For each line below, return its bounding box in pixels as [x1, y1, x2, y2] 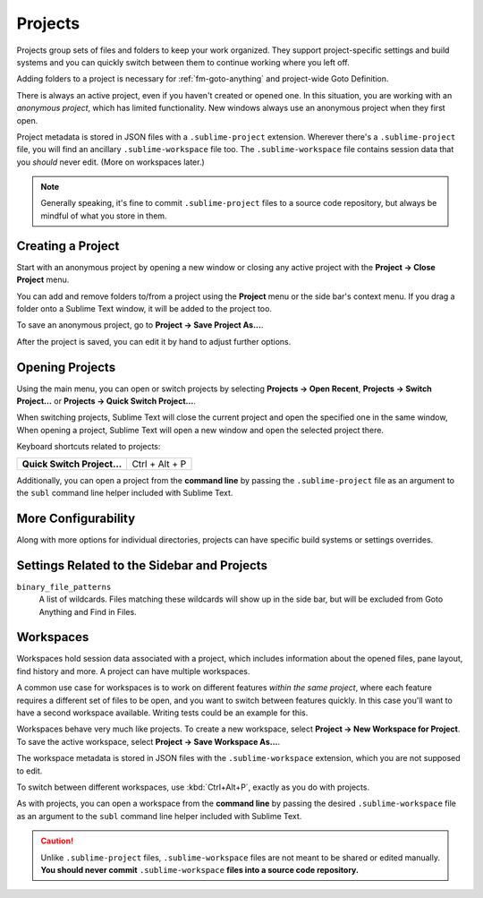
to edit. [16, 765, 43, 776]
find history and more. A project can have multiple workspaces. [16, 665, 250, 676]
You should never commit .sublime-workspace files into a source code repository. [40, 864, 360, 875]
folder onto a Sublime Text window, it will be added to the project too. [16, 303, 273, 313]
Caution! [40, 835, 74, 846]
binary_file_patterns [16, 582, 112, 592]
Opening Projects [16, 359, 116, 375]
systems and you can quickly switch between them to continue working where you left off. [16, 56, 350, 67]
